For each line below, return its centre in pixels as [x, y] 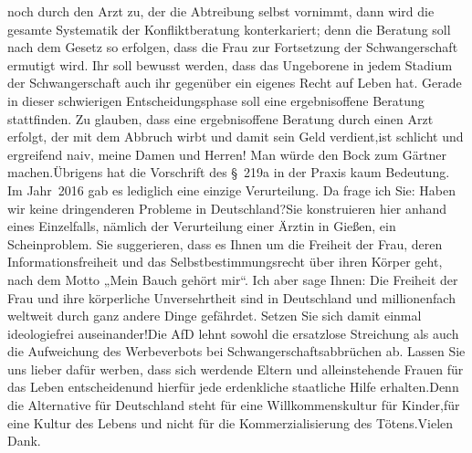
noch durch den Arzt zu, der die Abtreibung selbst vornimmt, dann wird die [221, 11]
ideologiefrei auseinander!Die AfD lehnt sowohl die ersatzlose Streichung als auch [233, 333]
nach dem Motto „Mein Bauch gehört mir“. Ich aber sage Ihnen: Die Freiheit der [233, 279]
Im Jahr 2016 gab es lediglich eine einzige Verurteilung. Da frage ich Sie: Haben [232, 190]
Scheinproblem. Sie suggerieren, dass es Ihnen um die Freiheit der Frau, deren [225, 243]
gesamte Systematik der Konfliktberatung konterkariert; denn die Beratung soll [229, 29]
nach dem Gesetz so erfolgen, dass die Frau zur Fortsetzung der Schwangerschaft [233, 47]
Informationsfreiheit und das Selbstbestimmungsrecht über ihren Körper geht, [225, 262]
